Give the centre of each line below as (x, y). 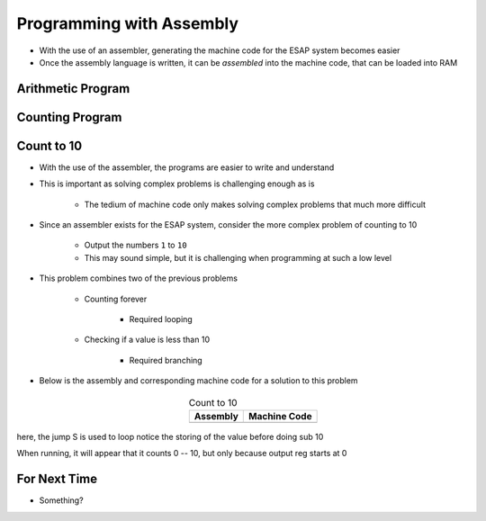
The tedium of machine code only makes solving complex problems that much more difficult (255, 204)
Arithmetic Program (73, 89)
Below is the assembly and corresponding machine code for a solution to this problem (199, 381)
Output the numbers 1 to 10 (136, 245)
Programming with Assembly (127, 23)
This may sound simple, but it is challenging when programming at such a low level (238, 257)
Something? (62, 500)
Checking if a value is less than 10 (147, 340)
